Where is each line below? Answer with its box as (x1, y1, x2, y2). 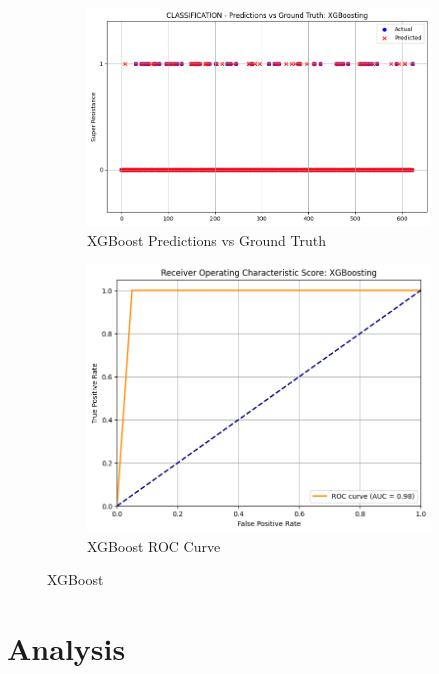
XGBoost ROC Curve (87, 535, 221, 556)
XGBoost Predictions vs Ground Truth (87, 229, 326, 250)
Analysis (7, 628, 126, 669)
